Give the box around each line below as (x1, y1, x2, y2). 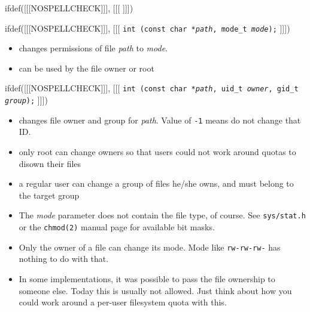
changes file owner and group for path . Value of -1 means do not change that (19, 113, 301, 126)
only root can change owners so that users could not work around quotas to (19, 146, 296, 157)
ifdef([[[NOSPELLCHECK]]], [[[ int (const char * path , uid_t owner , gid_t (5, 82, 299, 94)
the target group (19, 189, 80, 201)
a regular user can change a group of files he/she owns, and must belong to (19, 177, 294, 190)
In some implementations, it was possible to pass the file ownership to (19, 272, 275, 285)
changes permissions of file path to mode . (19, 42, 168, 54)
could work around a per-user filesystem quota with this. (19, 296, 227, 308)
